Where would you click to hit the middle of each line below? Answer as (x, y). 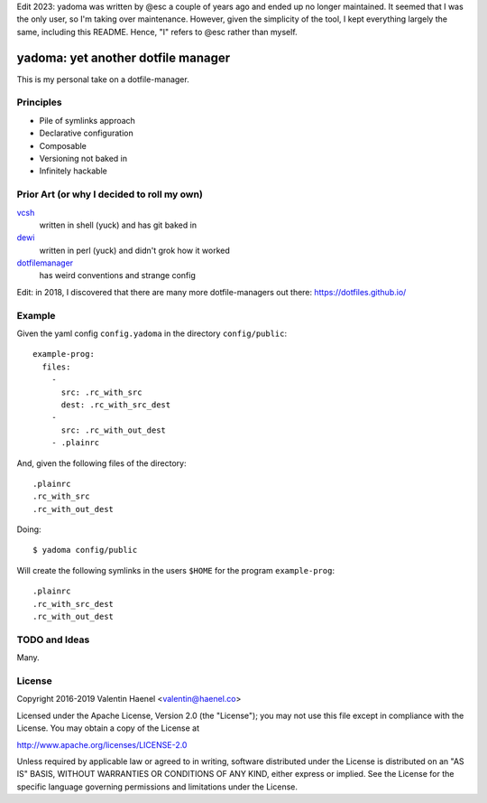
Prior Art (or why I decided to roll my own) (110, 194)
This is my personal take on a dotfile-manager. (103, 79)
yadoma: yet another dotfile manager (123, 57)
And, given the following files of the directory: (101, 463)
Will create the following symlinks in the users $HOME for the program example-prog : (176, 570)
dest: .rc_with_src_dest (116, 405)
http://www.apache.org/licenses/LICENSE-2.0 (102, 744)
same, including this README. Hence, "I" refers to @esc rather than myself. (157, 32)
